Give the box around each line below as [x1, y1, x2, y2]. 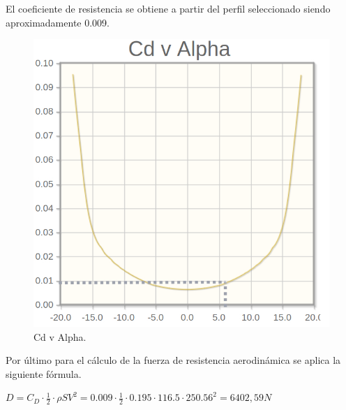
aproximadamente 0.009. [6, 15, 110, 29]
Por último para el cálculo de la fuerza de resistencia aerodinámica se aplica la [6, 353, 341, 367]
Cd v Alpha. [33, 329, 86, 344]
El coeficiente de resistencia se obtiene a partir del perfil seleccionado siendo [6, 1, 331, 15]
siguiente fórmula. [6, 366, 82, 381]
